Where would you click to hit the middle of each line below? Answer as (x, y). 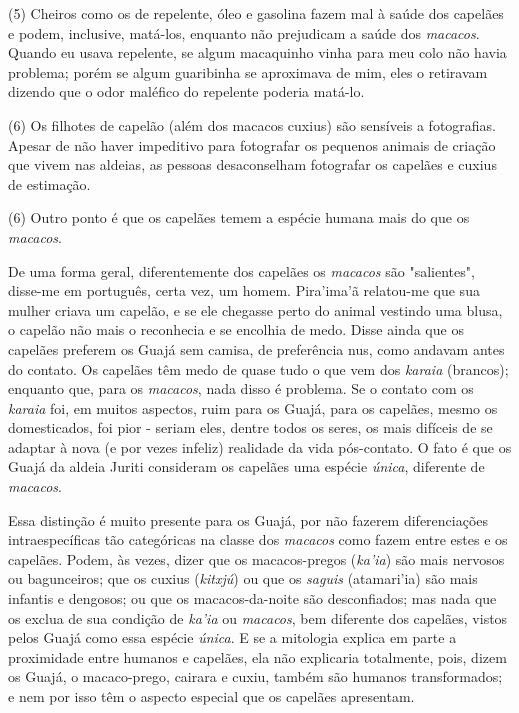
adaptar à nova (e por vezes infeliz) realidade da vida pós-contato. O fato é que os (260, 446)
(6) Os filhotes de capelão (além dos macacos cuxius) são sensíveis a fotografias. (252, 124)
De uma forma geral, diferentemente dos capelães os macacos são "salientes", (241, 270)
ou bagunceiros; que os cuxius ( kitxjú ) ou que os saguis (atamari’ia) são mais (243, 578)
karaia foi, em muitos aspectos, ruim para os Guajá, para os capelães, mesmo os (253, 407)
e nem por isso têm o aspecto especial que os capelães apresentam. (211, 696)
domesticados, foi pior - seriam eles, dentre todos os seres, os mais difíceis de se (250, 427)
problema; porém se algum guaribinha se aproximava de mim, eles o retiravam (248, 71)
